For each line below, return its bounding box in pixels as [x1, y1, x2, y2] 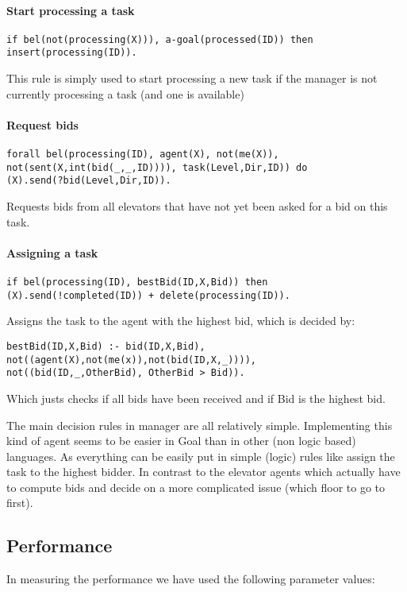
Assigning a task [6, 244, 98, 261]
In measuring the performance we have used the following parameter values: [6, 571, 375, 587]
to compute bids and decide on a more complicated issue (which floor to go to [6, 478, 386, 495]
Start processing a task [6, 2, 135, 18]
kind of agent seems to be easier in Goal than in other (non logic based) [6, 432, 356, 449]
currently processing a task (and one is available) [6, 85, 244, 102]
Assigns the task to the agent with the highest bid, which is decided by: [6, 312, 355, 329]
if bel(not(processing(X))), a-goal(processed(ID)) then [6, 33, 313, 45]
